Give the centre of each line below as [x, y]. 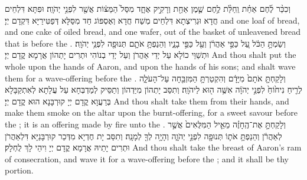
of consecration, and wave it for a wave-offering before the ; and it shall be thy [147, 158]
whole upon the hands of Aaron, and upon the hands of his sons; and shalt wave [150, 66]
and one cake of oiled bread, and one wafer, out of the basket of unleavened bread [153, 32]
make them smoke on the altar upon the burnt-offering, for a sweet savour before [151, 112]
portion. [19, 170]
